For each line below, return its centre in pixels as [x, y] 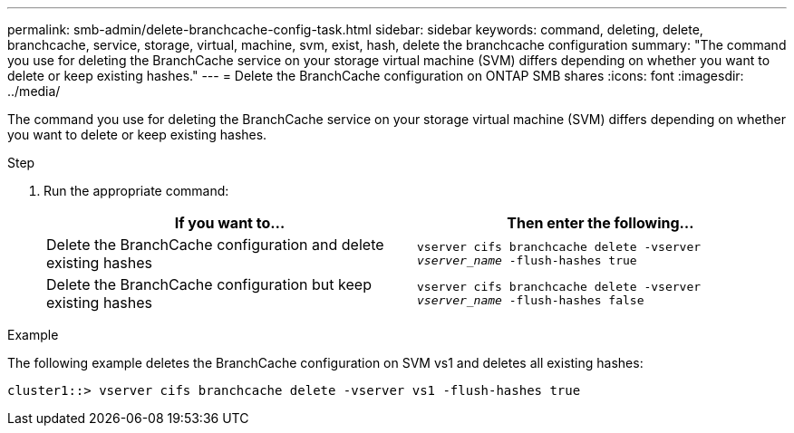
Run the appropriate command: [136, 191]
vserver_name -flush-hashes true [527, 260]
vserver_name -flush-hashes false [531, 300]
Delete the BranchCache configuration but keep [209, 284]
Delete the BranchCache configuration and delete [215, 245]
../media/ [34, 91]
